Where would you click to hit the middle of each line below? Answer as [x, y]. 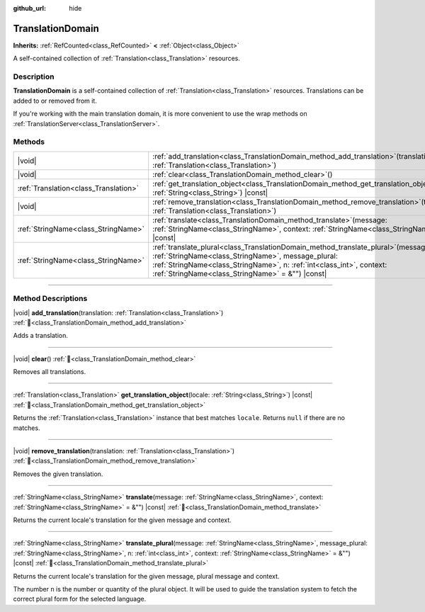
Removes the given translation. [58, 474]
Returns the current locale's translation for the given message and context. [122, 520]
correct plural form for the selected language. [80, 599]
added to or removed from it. [55, 101]
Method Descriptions [50, 299]
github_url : [29, 8]
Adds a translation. [41, 336]
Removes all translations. [50, 372]
